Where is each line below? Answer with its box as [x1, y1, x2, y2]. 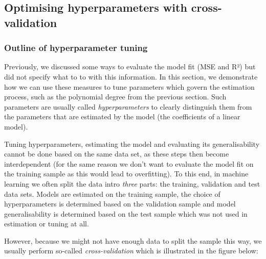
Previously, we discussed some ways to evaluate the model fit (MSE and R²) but [4, 61, 256, 72]
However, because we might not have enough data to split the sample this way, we [4, 235, 262, 246]
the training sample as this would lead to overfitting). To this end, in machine [4, 168, 249, 179]
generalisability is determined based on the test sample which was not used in [4, 208, 248, 219]
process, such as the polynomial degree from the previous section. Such [4, 91, 227, 102]
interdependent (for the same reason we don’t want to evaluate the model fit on [4, 158, 254, 169]
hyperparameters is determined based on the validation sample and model [4, 198, 236, 209]
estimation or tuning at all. [4, 218, 89, 229]
